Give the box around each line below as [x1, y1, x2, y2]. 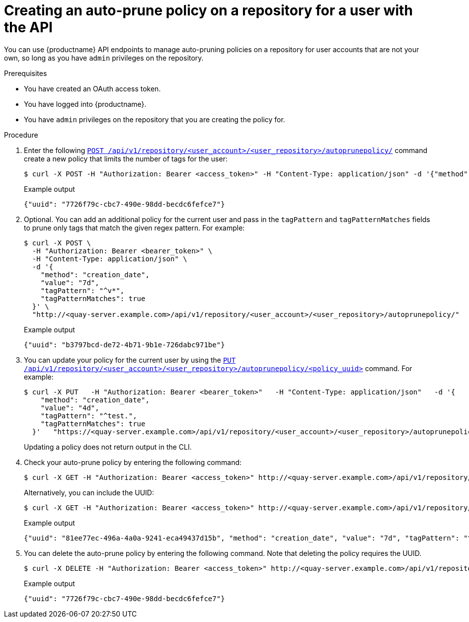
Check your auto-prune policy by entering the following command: [24, 458, 242, 466]
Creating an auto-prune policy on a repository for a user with [4, 2, 413, 19]
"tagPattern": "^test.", [40, 411, 137, 420]
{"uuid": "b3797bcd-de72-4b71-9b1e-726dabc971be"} [24, 340, 225, 349]
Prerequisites [4, 69, 47, 78]
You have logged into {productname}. [24, 99, 147, 108]
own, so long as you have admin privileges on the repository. [4, 53, 204, 62]
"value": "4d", [40, 403, 99, 412]
